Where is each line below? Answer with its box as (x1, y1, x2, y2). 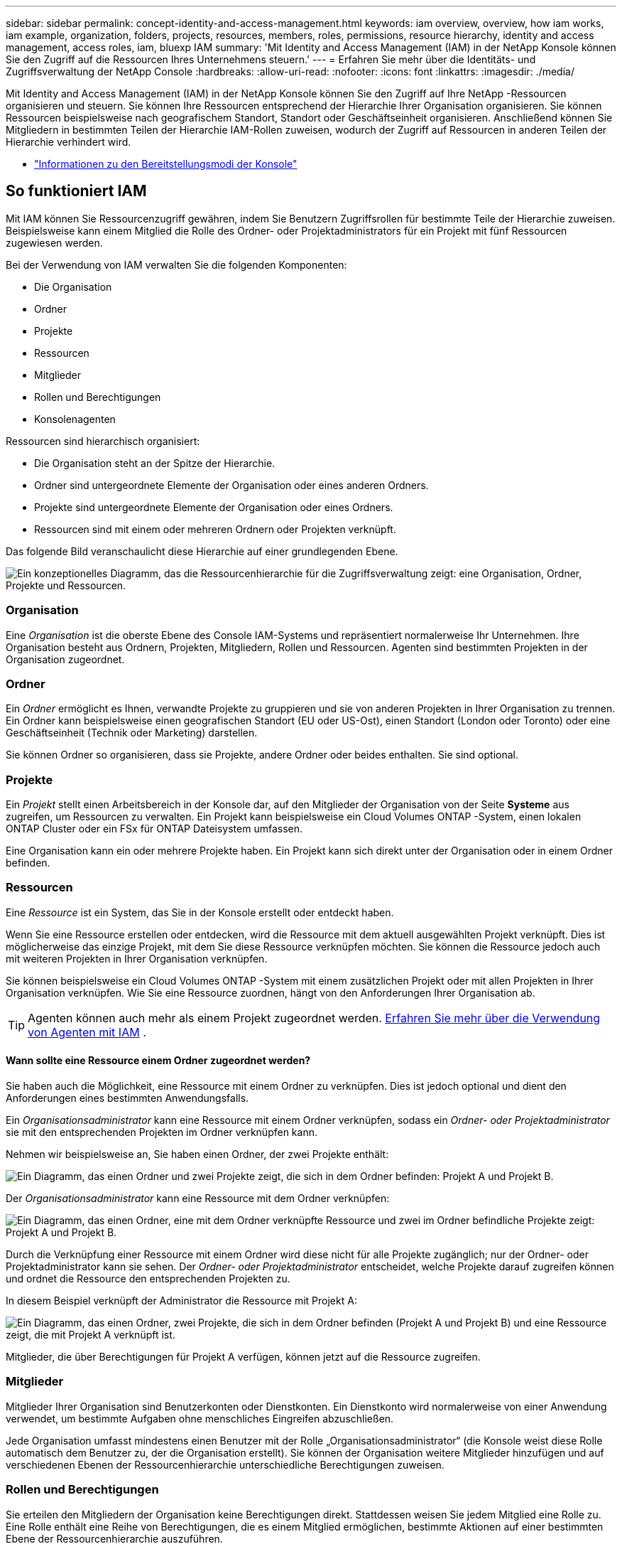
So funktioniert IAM (6, 182, 147, 200)
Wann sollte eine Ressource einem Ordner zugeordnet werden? (6, 1054, 311, 1067)
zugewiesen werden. (6, 236, 103, 249)
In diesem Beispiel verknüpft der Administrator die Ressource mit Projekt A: (6, 1295, 357, 1307)
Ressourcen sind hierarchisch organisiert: (6, 434, 200, 447)
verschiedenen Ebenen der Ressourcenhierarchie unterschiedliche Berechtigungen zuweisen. (6, 1458, 444, 1471)
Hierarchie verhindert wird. (6, 136, 131, 148)
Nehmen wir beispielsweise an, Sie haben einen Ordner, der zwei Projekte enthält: (6, 1148, 389, 1161)
